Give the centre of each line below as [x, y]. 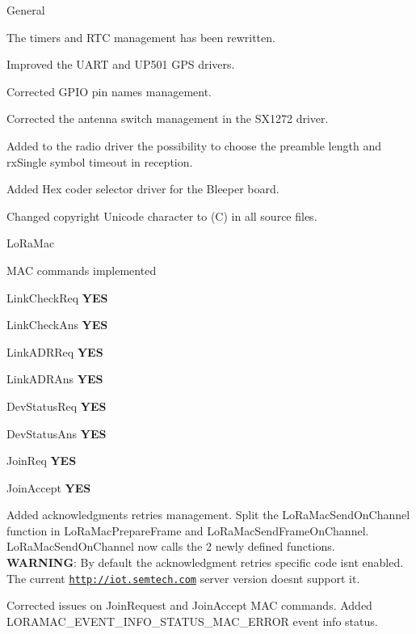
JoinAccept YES [49, 487]
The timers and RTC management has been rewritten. [141, 37]
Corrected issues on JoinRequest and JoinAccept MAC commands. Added [189, 605]
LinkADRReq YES [55, 351]
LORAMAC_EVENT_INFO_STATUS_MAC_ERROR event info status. [192, 621]
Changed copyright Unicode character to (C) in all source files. [162, 216]
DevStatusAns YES [57, 433]
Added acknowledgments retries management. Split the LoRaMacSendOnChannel [208, 515]
